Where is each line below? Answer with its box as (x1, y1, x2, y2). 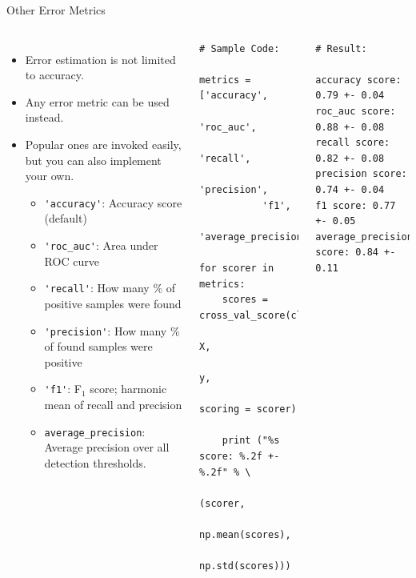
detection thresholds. (44, 454, 146, 471)
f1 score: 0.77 (315, 199, 396, 211)
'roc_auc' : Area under (44, 237, 158, 253)
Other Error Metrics (6, 2, 106, 18)
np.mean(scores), (199, 529, 291, 540)
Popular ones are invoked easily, (25, 135, 182, 152)
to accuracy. (25, 66, 84, 83)
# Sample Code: (199, 42, 280, 54)
